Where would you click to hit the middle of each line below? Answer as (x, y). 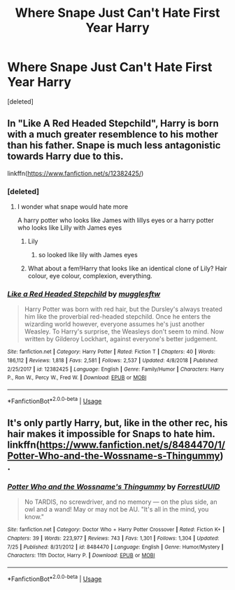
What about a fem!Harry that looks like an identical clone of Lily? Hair (127, 268)
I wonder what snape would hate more (72, 207)
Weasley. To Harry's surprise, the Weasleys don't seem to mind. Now (124, 331)
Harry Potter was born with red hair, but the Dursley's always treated (123, 309)
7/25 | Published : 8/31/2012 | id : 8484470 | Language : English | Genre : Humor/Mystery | (115, 547)
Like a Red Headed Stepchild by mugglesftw (84, 294)
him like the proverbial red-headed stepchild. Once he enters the (117, 317)
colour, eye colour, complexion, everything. (90, 276)
